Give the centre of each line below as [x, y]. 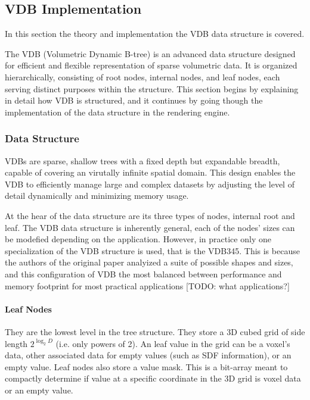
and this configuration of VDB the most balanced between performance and [143, 274]
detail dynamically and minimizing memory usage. [97, 196]
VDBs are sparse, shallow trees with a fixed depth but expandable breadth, [142, 160]
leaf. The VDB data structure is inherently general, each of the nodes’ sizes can [150, 227]
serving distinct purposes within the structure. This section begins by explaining [152, 88]
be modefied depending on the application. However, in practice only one [138, 239]
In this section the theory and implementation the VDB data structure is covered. [155, 34]
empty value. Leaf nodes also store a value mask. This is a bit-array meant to [146, 366]
